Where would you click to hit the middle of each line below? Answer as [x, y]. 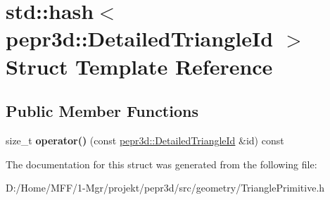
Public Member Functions [102, 111]
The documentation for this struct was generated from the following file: [161, 164]
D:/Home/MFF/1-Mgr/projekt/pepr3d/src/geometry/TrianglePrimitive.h [165, 188]
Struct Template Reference [139, 66]
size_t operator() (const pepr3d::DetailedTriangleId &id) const [145, 140]
